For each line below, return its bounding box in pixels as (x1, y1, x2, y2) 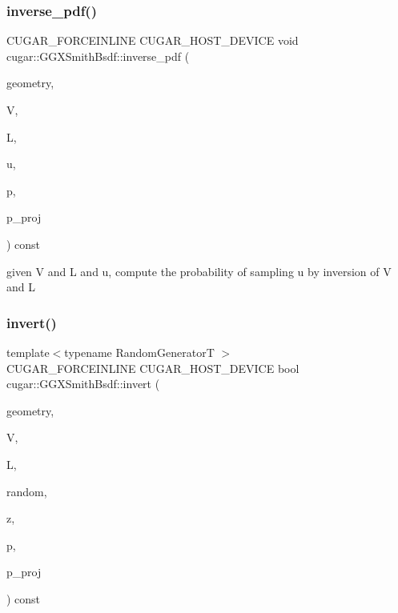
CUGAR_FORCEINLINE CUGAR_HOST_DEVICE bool (6, 359, 300, 376)
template (6, 343, 50, 360)
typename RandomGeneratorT (64, 343, 215, 360)
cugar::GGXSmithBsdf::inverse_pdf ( (6, 47, 190, 64)
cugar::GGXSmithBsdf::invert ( (6, 375, 160, 392)
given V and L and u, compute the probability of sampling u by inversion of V (6, 262, 392, 279)
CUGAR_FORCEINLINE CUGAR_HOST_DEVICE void (6, 32, 299, 49)
